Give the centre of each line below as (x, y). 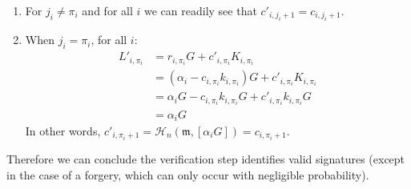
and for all (107, 10)
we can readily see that (200, 10)
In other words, (63, 130)
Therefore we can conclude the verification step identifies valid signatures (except (206, 159)
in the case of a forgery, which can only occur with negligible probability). (188, 174)
